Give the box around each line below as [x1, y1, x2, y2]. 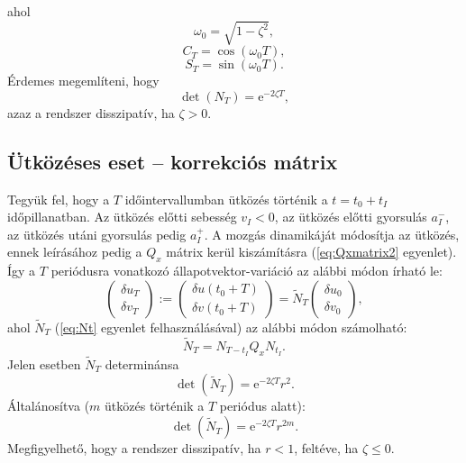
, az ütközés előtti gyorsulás [274, 207, 427, 226]
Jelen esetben [7, 354, 81, 373]
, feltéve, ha [294, 439, 359, 458]
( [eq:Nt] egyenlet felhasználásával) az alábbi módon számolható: [54, 318, 407, 336]
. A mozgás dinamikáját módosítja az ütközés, [204, 224, 460, 243]
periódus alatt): [219, 396, 306, 415]
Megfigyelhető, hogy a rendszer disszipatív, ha [7, 439, 261, 458]
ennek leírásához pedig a [7, 242, 142, 261]
